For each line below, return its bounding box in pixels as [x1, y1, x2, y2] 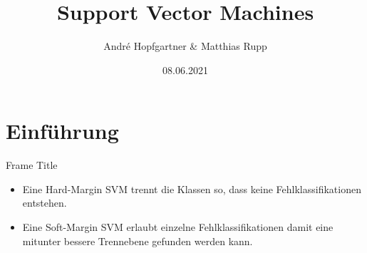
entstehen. [22, 195, 67, 210]
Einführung [6, 116, 119, 145]
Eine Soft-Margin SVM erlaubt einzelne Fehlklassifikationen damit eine [22, 220, 334, 234]
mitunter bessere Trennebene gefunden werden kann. [22, 233, 253, 248]
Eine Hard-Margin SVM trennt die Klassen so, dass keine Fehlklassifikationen [22, 181, 361, 196]
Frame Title [6, 158, 58, 172]
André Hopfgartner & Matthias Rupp [103, 38, 267, 53]
